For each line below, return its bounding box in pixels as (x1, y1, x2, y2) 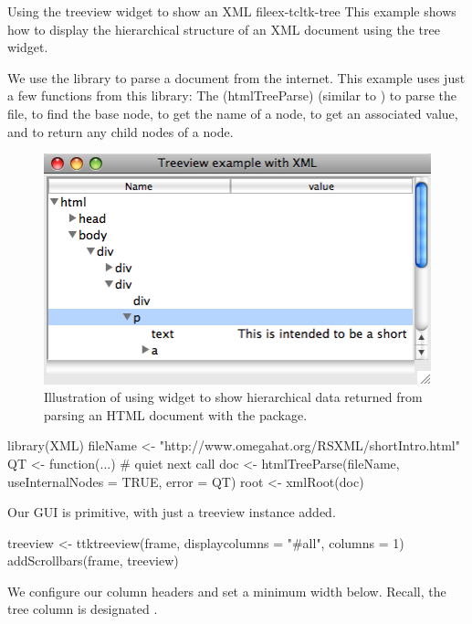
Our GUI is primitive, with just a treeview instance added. (7, 502, 336, 522)
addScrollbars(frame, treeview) (7, 551, 179, 570)
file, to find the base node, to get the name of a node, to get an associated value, (7, 103, 458, 122)
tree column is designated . (7, 599, 158, 619)
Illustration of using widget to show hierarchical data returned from (44, 387, 423, 407)
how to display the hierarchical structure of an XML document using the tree (7, 19, 440, 38)
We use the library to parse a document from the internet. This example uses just (7, 68, 466, 87)
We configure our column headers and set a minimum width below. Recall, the (7, 581, 446, 600)
